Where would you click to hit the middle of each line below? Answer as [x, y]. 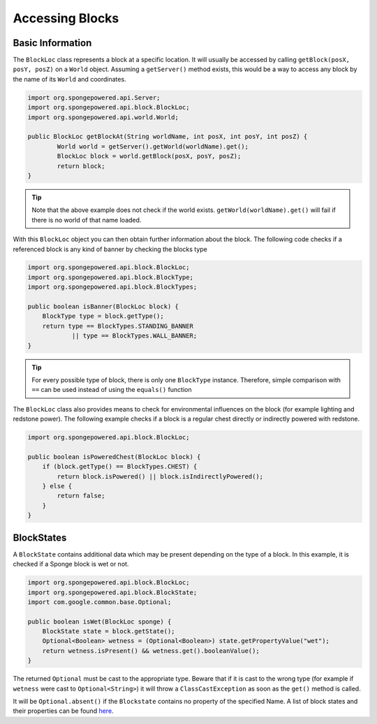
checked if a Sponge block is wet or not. [71, 564]
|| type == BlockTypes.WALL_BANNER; [134, 336]
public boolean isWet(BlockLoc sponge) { [99, 621]
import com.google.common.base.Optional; [99, 602]
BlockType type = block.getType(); [103, 316]
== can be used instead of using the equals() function [112, 390]
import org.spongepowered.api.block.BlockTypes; [112, 287]
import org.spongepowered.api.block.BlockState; [112, 592]
